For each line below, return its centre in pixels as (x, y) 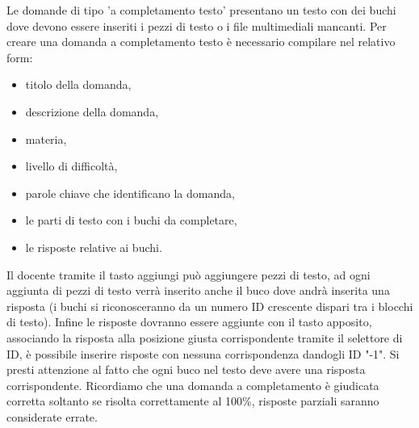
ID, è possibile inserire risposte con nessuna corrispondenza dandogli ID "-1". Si (203, 353)
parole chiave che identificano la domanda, (130, 193)
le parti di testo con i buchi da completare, (131, 220)
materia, (46, 138)
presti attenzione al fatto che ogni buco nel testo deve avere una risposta (186, 369)
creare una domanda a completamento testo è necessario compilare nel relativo (201, 42)
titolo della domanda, (78, 84)
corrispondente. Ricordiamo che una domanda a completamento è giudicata (193, 385)
